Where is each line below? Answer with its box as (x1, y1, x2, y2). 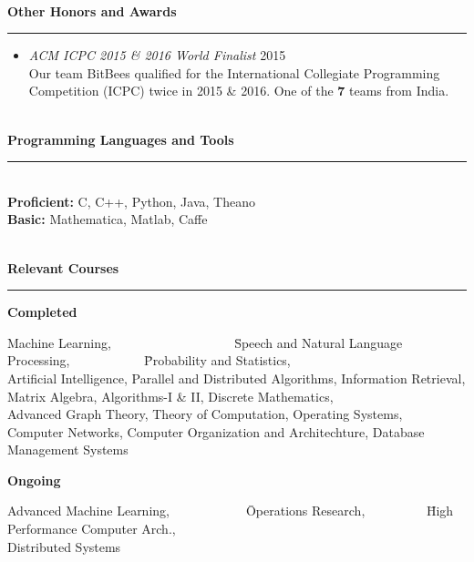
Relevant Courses (7, 258, 119, 277)
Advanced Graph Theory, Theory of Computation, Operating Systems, (7, 404, 403, 424)
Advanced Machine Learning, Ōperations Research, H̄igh (7, 501, 454, 520)
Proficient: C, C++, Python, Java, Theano (7, 191, 255, 210)
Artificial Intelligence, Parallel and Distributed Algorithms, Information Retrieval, (7, 368, 466, 387)
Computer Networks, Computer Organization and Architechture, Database (7, 422, 425, 441)
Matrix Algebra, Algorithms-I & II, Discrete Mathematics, (7, 386, 334, 405)
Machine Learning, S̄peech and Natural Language (7, 332, 403, 352)
